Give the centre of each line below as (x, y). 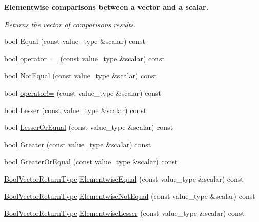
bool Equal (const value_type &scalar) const (75, 41)
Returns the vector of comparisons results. (70, 24)
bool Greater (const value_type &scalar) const (78, 144)
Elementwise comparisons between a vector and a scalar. (106, 7)
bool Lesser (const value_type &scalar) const (75, 110)
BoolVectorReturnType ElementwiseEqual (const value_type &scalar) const (124, 178)
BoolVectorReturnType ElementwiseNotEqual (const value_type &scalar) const (130, 196)
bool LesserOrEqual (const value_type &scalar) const (89, 127)
